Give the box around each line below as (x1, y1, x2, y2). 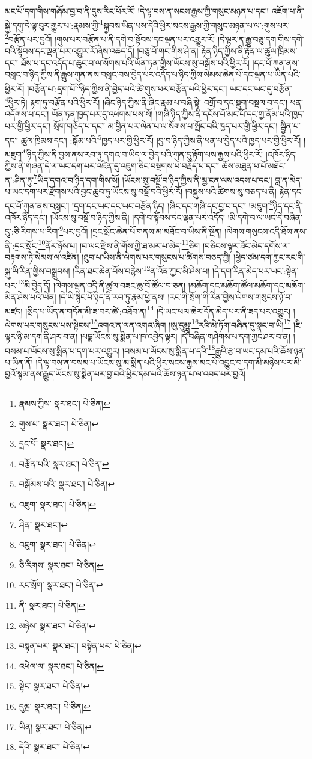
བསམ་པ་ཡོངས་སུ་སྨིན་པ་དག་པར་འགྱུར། (5, 344, 120, 357)
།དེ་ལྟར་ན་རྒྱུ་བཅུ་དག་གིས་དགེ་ (217, 32, 304, 45)
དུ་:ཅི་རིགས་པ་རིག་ (5, 225, 60, 237)
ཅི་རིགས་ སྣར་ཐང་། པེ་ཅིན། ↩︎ (19, 558, 104, 571)
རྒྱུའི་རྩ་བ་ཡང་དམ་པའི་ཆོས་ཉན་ (215, 344, 306, 357)
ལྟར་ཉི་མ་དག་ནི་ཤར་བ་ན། (5, 330, 78, 343)
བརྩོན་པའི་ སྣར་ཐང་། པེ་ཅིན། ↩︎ (19, 457, 109, 470)
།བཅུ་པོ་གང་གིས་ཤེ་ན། (137, 45, 199, 57)
